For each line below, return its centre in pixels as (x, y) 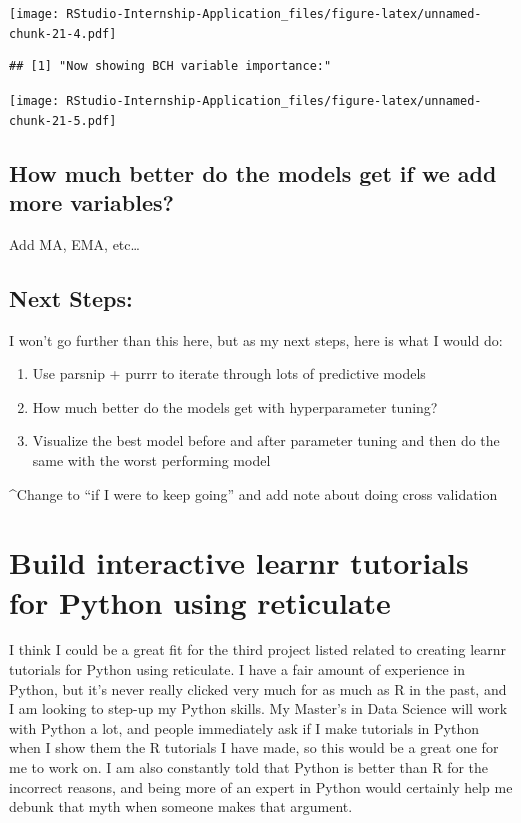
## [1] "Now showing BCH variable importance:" (170, 66)
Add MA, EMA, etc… (74, 243)
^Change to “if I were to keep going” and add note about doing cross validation (253, 493)
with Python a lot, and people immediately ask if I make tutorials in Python (244, 727)
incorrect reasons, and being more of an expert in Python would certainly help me (261, 786)
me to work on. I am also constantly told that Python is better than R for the (249, 767)
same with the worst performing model (151, 459)
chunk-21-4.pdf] (63, 33)
